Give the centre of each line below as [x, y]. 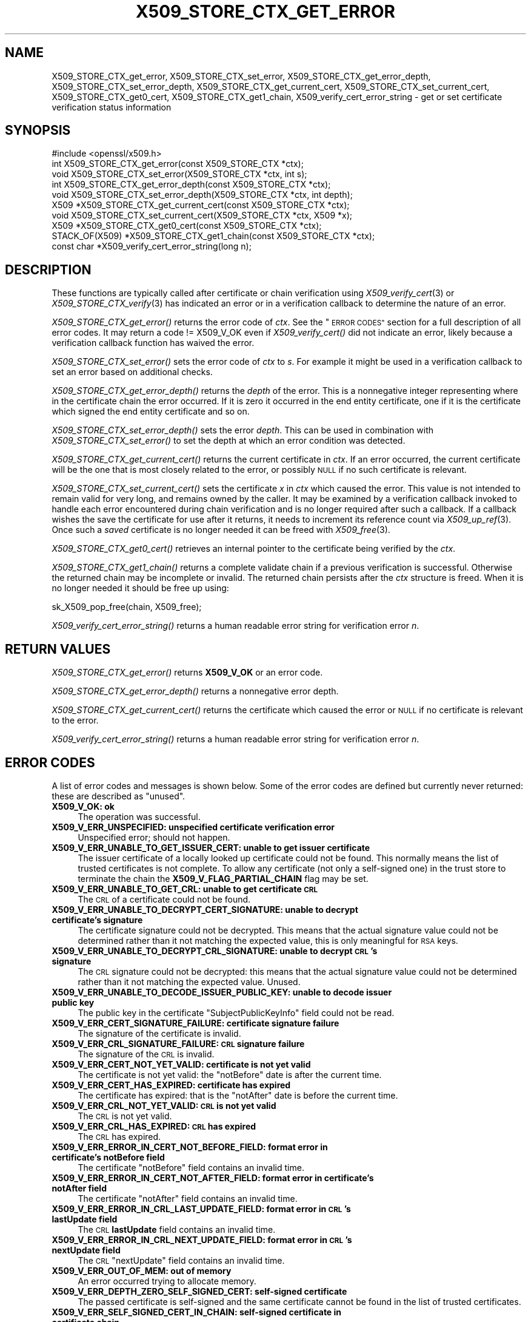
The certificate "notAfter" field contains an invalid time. [188, 1198]
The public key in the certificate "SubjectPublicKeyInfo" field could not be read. [236, 1012]
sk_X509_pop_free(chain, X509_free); [127, 607]
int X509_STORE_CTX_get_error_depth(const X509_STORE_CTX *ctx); [191, 185]
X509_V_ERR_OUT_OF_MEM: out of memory [142, 1270]
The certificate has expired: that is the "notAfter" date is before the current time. [238, 1095]
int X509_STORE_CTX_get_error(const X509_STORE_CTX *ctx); [178, 164]
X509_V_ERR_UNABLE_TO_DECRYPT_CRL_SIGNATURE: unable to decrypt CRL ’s [215, 951]
